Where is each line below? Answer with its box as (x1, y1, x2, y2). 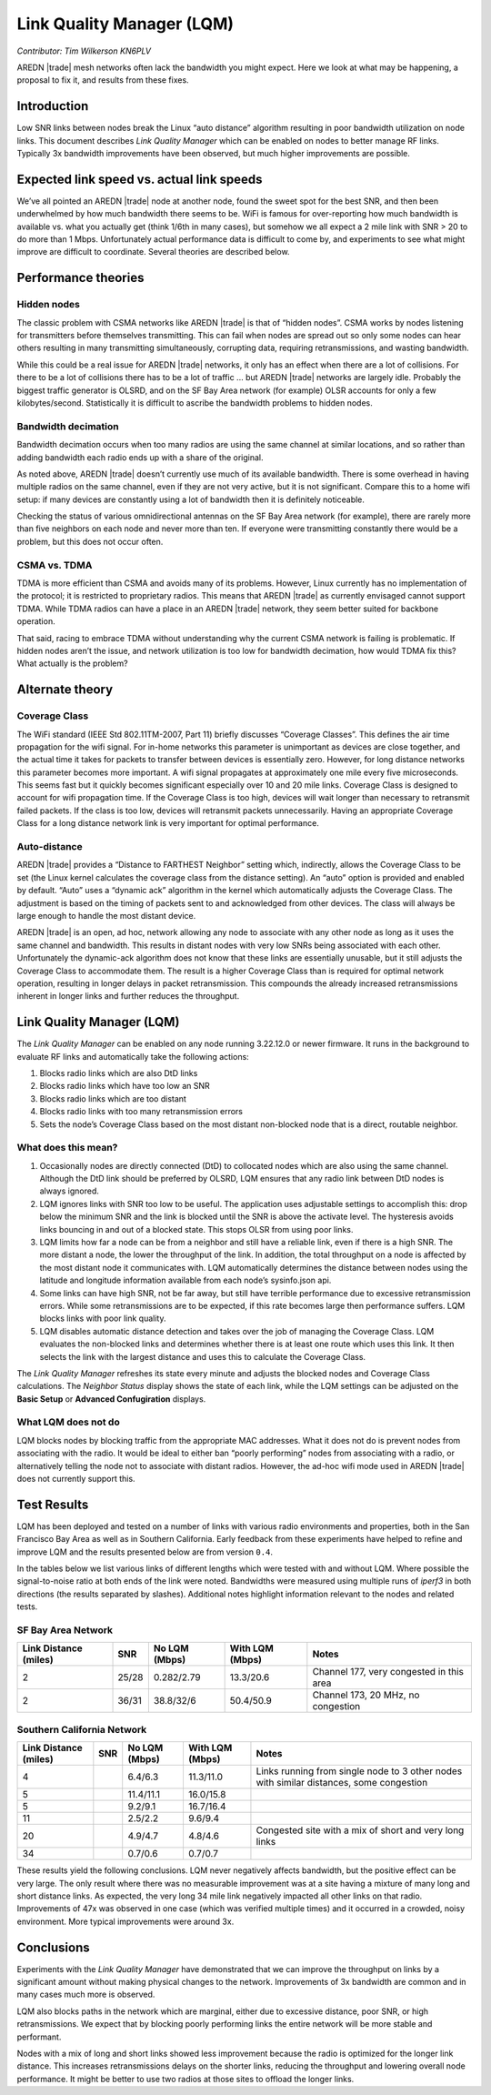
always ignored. (39, 1185, 100, 1196)
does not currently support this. (16, 1474, 135, 1485)
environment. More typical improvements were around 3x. (16, 1916, 235, 1927)
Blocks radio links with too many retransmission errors (39, 1106, 243, 1117)
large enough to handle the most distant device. (16, 910, 196, 921)
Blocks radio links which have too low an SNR (39, 1081, 211, 1092)
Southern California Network (16, 1723, 147, 1736)
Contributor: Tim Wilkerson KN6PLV (16, 45, 152, 56)
